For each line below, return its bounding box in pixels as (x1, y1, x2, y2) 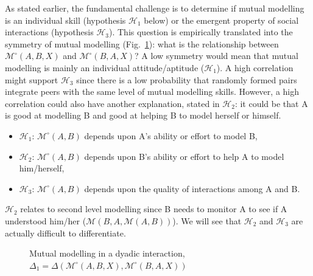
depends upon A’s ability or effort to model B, (84, 129, 258, 142)
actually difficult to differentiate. (5, 226, 126, 239)
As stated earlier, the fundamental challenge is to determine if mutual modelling (5, 2, 304, 14)
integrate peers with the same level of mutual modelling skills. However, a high (5, 85, 299, 98)
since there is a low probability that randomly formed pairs (76, 73, 297, 86)
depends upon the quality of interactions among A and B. (84, 182, 300, 195)
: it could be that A (234, 97, 308, 109)
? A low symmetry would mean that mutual (135, 49, 298, 62)
